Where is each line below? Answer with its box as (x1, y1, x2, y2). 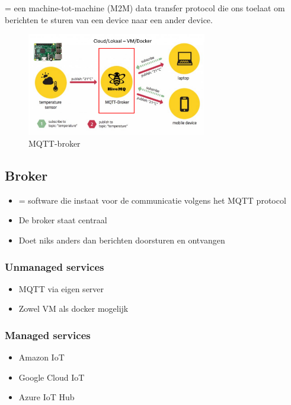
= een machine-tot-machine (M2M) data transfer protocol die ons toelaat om (5, 2, 285, 14)
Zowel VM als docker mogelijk (18, 302, 129, 315)
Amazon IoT (18, 351, 65, 363)
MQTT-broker (28, 137, 81, 150)
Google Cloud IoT (18, 371, 85, 383)
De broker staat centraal (18, 214, 107, 226)
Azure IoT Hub (18, 391, 75, 403)
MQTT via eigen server (18, 282, 104, 295)
